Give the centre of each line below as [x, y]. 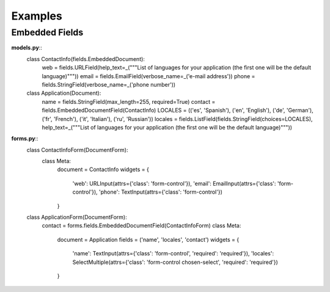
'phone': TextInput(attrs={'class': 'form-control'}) [160, 192]
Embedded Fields [47, 32]
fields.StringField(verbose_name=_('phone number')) [109, 84]
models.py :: [27, 48]
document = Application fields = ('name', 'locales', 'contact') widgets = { [148, 239]
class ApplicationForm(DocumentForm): [77, 217]
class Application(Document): [64, 93]
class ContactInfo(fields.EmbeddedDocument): [86, 59]
